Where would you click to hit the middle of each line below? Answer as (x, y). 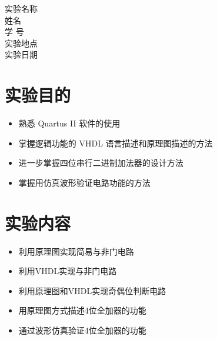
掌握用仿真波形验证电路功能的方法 (84, 182)
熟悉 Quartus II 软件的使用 (69, 123)
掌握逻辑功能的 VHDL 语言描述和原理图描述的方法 (116, 143)
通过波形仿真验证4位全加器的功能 (82, 330)
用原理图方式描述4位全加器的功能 (82, 310)
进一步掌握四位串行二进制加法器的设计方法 (101, 163)
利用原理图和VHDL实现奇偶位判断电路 (92, 290)
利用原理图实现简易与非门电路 (76, 251)
